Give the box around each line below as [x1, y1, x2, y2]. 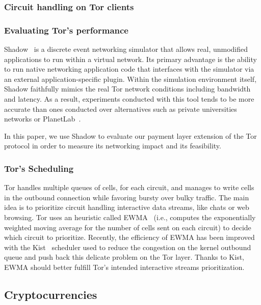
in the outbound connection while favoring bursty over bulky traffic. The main [4, 192, 249, 202]
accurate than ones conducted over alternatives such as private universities [4, 103, 237, 114]
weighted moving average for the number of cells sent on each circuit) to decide [4, 222, 251, 232]
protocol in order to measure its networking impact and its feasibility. [4, 140, 221, 151]
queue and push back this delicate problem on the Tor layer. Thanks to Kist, [4, 252, 244, 262]
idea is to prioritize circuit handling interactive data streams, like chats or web [4, 202, 249, 212]
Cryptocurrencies [4, 286, 97, 302]
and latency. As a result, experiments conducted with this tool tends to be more [4, 94, 254, 104]
